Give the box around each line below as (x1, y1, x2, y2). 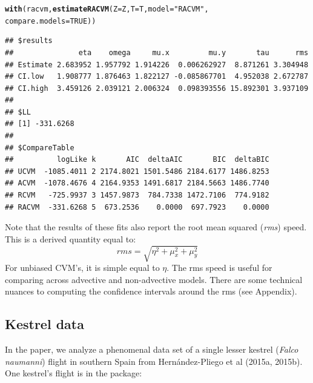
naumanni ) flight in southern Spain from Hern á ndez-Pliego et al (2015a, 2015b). (5, 355, 303, 367)
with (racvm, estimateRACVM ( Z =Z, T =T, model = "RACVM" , (5, 5, 209, 13)
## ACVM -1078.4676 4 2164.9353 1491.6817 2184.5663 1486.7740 (5, 179, 269, 188)
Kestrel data (5, 315, 84, 333)
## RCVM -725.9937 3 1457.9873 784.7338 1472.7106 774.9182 (5, 191, 269, 200)
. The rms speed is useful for (166, 261, 272, 273)
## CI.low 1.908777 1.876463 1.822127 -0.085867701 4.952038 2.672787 (5, 72, 309, 81)
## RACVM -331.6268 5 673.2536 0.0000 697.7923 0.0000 (5, 202, 269, 211)
